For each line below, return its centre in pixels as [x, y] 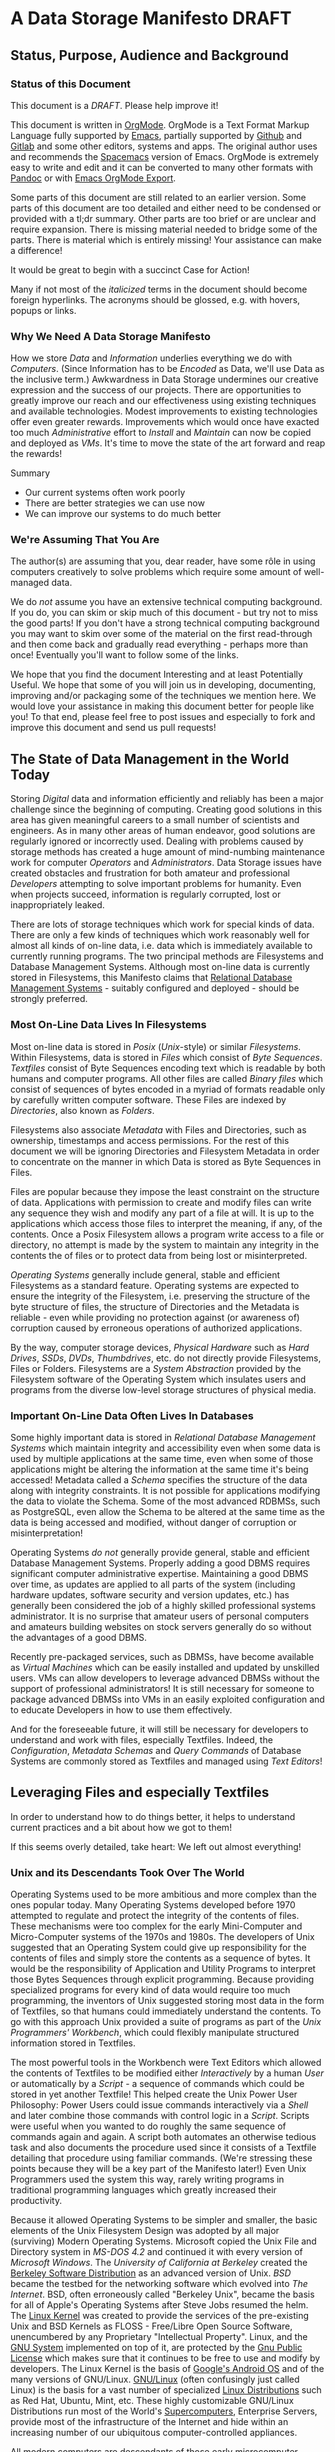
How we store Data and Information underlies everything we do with [151, 358]
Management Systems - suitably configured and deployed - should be [155, 988]
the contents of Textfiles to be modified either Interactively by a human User [167, 2073]
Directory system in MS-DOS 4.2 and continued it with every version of [156, 2251]
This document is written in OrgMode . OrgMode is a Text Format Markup [160, 124]
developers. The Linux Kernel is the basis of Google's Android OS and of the [167, 2368]
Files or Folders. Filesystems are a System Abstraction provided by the [156, 1368]
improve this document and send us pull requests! [113, 728]
